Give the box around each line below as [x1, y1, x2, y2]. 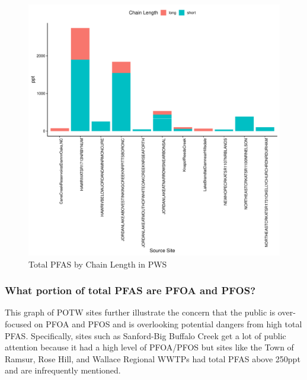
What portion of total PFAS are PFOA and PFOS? [5, 283, 256, 298]
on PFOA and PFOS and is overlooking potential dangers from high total [34, 318, 302, 330]
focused [5, 318, 32, 330]
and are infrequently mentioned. [5, 364, 121, 376]
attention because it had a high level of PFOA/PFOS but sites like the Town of [5, 341, 294, 353]
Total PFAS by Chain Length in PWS [28, 257, 167, 270]
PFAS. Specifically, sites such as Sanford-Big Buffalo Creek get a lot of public [5, 329, 286, 342]
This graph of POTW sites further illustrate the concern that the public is [5, 306, 276, 318]
